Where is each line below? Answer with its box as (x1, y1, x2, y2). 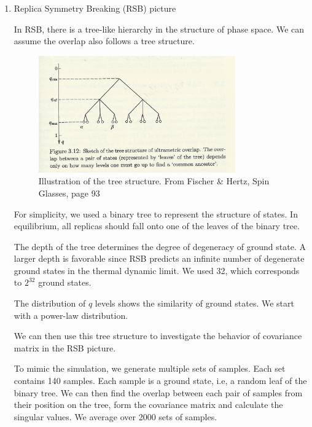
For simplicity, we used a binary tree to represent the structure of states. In (14, 207, 298, 220)
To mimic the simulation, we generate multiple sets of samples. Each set (14, 362, 286, 375)
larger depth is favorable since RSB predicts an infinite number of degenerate (14, 252, 305, 265)
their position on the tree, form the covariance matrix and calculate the (14, 398, 283, 411)
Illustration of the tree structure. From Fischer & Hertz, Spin (38, 174, 270, 187)
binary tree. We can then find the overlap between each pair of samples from (14, 386, 303, 399)
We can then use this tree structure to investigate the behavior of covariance (14, 329, 302, 342)
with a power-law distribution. (14, 308, 128, 321)
